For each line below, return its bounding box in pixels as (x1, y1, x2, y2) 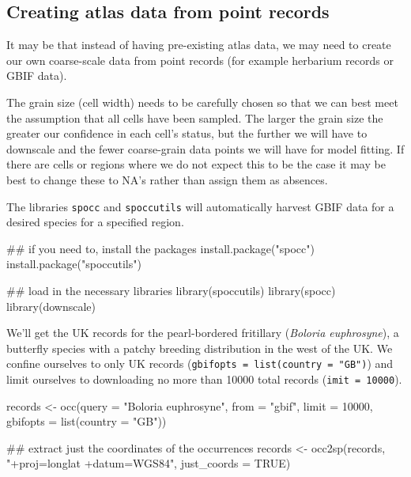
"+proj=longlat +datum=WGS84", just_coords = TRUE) (6, 455, 291, 471)
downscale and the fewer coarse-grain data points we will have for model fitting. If (6, 140, 405, 157)
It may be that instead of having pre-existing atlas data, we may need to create (6, 36, 391, 53)
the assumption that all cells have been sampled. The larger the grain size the (6, 109, 383, 126)
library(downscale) (6, 297, 96, 314)
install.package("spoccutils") (6, 256, 141, 272)
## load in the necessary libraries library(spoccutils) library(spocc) (6, 282, 336, 298)
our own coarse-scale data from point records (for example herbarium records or (6, 51, 394, 68)
